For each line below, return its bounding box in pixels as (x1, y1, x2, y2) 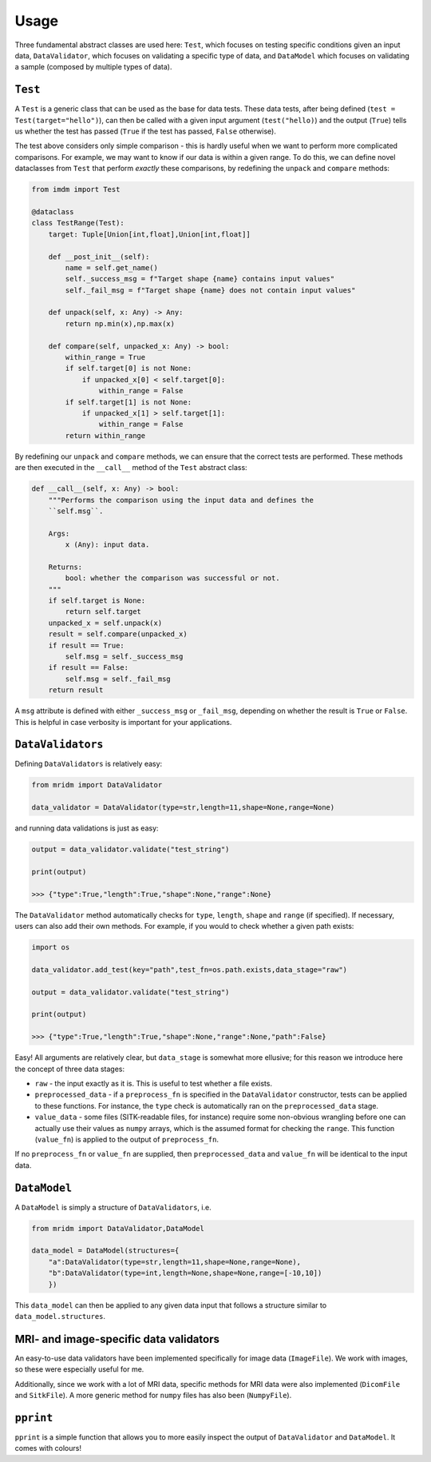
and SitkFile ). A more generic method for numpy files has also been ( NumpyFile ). (14, 1391, 292, 1400)
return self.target (65, 608, 141, 616)
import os (31, 943, 70, 952)
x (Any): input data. (65, 540, 150, 549)
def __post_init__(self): (48, 252, 150, 261)
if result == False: (48, 663, 129, 672)
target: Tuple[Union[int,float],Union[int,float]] (48, 229, 251, 239)
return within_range (65, 431, 146, 440)
